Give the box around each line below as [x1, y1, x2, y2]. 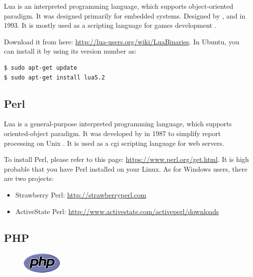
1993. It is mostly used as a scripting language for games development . [4, 20, 217, 30]
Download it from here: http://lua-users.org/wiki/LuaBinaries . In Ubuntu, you [4, 36, 239, 46]
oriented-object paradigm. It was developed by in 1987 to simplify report [4, 128, 221, 138]
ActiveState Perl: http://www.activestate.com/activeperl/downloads [15, 206, 219, 216]
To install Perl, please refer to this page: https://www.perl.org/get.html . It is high [4, 154, 249, 164]
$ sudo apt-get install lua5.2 [4, 74, 105, 81]
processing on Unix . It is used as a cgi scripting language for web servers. [4, 138, 224, 148]
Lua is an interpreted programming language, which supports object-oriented [4, 1, 234, 11]
